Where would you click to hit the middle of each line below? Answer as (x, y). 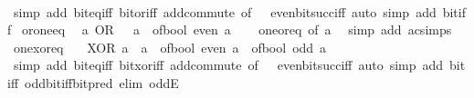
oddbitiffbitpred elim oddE (102, 82)
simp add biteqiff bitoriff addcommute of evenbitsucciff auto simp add (225, 11)
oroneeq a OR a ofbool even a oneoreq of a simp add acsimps (237, 29)
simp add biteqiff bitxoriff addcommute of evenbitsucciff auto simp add (228, 65)
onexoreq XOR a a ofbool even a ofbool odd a (170, 47)
